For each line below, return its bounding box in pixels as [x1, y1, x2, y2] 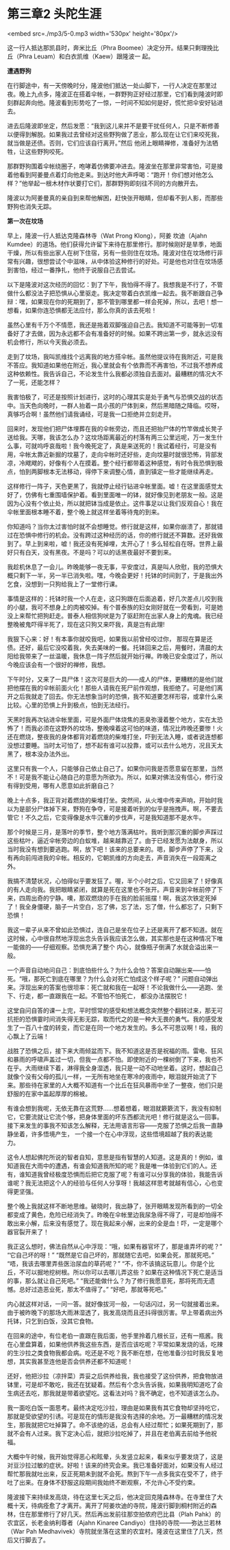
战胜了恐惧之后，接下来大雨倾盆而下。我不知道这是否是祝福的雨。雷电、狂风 [7, 1046, 223, 1054]
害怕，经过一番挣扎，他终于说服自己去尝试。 [12, 266, 139, 274]
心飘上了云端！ [7, 1032, 49, 1040]
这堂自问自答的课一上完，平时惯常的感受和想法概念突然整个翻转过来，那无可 [7, 1006, 223, 1015]
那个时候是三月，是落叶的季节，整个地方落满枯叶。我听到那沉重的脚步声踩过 [7, 828, 223, 836]
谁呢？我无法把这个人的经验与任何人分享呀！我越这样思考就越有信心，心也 [7, 1179, 217, 1187]
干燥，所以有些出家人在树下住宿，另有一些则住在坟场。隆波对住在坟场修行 [7, 248, 217, 257]
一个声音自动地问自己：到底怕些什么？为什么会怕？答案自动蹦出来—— [7, 966, 205, 974]
